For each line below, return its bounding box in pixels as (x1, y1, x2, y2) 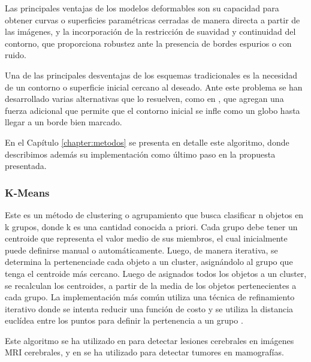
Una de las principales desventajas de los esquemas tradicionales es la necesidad (5, 68, 298, 81)
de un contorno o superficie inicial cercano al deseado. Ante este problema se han (5, 80, 303, 93)
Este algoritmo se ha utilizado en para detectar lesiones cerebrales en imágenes (5, 334, 294, 346)
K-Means (5, 185, 50, 200)
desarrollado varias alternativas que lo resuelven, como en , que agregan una (5, 92, 284, 105)
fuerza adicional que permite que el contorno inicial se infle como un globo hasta (5, 104, 300, 116)
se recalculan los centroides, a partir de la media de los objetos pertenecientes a (5, 279, 297, 291)
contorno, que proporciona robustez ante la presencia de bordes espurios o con (5, 37, 292, 49)
